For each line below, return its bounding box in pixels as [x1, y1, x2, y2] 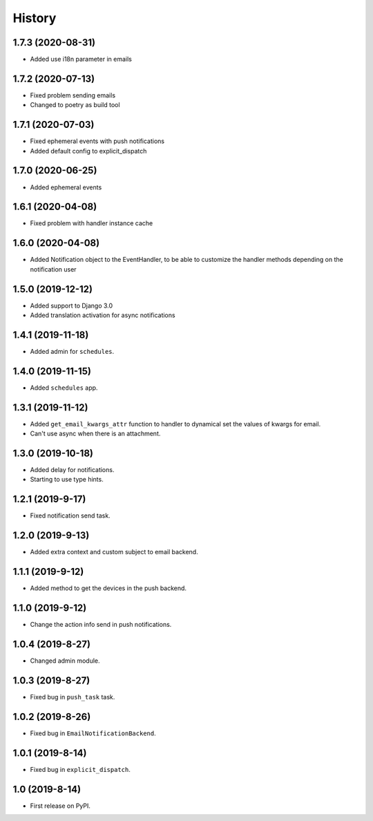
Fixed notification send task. [30, 511, 111, 520]
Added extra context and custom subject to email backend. [30, 548, 198, 556]
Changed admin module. [30, 657, 100, 665]
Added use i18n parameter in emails [30, 55, 133, 64]
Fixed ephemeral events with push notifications [30, 137, 165, 145]
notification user [30, 265, 77, 273]
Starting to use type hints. [30, 475, 104, 484]
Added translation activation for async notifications [30, 311, 175, 319]
